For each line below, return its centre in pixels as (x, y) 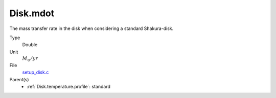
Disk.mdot (32, 13)
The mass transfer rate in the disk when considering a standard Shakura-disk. (91, 28)
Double (30, 45)
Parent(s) (19, 79)
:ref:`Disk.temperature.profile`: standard (69, 87)
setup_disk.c (36, 72)
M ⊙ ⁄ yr (30, 59)
